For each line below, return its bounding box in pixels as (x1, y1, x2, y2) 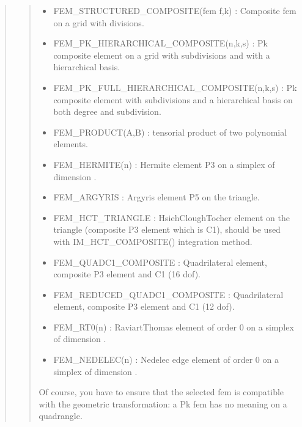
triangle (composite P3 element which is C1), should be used (53, 223, 281, 236)
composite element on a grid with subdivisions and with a (53, 48, 270, 61)
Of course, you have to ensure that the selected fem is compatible (39, 385, 284, 398)
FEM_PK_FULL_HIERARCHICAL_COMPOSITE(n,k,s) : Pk (53, 81, 297, 93)
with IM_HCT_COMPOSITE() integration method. (53, 235, 252, 247)
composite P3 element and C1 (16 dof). (53, 268, 201, 280)
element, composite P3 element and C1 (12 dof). (53, 300, 235, 313)
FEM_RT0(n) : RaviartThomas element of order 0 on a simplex (53, 320, 294, 333)
